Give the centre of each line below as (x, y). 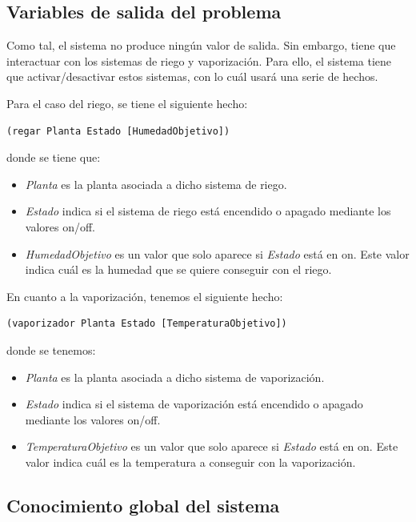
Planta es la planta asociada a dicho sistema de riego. (156, 184)
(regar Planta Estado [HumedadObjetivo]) (118, 131)
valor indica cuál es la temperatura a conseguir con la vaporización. (190, 462)
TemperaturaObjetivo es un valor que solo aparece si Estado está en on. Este (212, 446)
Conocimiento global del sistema (143, 505)
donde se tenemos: (51, 349)
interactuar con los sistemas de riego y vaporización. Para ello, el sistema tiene (199, 60)
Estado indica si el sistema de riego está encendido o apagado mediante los (208, 211)
